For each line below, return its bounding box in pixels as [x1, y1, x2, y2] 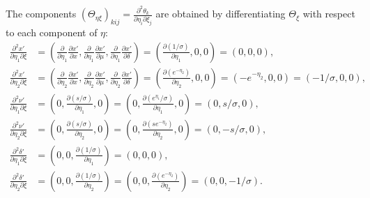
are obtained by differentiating [155, 6, 286, 21]
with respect [302, 6, 355, 21]
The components [6, 6, 77, 21]
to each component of [6, 25, 98, 40]
